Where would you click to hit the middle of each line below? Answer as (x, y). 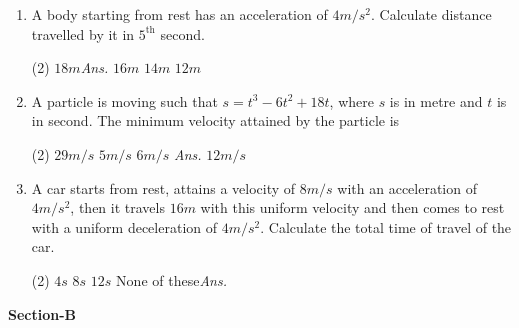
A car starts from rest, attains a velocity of (163, 187)
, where (351, 100)
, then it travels (117, 207)
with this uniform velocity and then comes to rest (352, 207)
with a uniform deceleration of (124, 226)
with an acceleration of (407, 187)
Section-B (42, 313)
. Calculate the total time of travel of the (386, 226)
